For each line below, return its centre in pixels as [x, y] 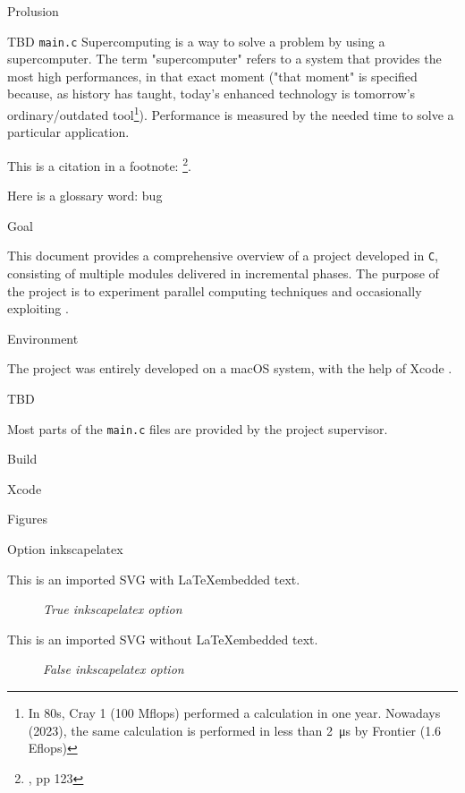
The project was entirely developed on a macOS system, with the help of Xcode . [230, 368]
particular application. [68, 132]
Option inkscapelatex [65, 548]
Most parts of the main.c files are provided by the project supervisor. [198, 428]
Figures [28, 519]
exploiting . [38, 308]
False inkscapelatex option [114, 669]
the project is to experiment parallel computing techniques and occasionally [215, 290]
